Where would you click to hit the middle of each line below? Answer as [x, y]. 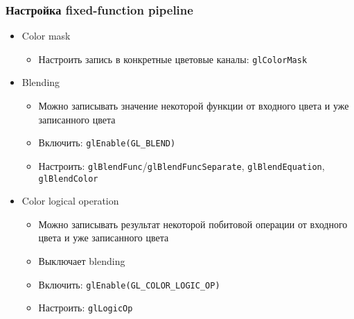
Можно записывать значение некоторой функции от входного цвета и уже [194, 106]
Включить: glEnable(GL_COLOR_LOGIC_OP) [129, 284]
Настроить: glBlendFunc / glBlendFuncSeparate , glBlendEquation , [182, 165]
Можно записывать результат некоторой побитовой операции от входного [193, 224]
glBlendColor [68, 179]
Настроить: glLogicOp [86, 308]
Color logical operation [70, 201]
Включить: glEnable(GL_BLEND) [107, 143]
